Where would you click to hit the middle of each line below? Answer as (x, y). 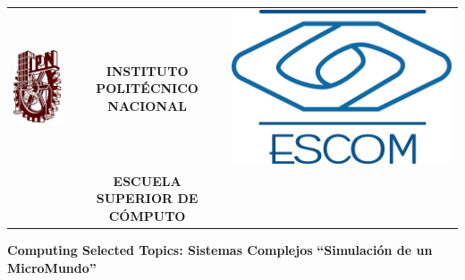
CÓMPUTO (147, 215)
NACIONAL (147, 105)
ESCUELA (147, 180)
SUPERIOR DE (147, 198)
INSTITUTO (147, 70)
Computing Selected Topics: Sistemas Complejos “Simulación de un (220, 249)
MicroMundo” (52, 267)
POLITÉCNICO (147, 88)
